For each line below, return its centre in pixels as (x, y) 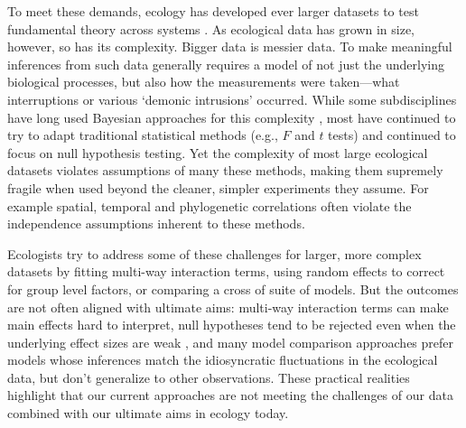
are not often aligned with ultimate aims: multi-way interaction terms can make (228, 307)
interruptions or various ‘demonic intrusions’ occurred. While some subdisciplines (232, 99)
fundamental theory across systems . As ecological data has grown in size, (211, 28)
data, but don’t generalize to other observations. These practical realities (209, 377)
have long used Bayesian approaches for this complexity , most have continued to (232, 117)
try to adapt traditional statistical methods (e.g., (143, 135)
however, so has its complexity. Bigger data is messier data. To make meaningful (230, 47)
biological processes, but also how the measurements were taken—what (204, 82)
